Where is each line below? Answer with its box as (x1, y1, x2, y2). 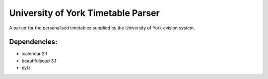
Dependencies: (9, 38, 58, 46)
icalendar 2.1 (21, 51, 47, 57)
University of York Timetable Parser (9, 7, 160, 18)
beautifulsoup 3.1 (21, 58, 57, 64)
